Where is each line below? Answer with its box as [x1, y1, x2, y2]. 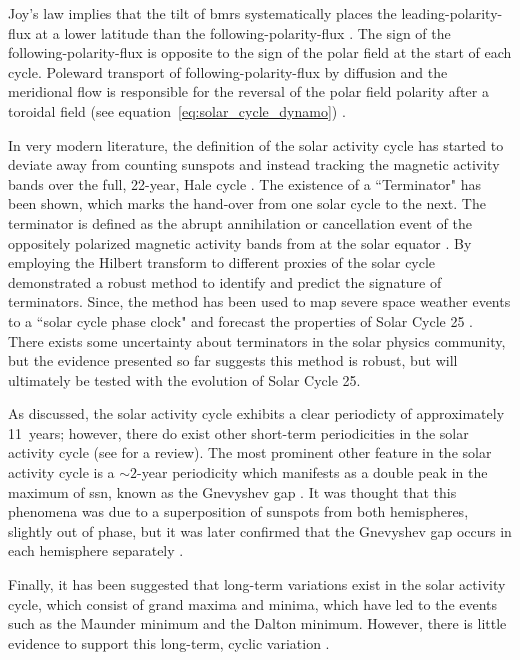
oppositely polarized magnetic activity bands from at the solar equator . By [8, 232, 472, 253]
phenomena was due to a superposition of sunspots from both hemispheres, [8, 501, 469, 522]
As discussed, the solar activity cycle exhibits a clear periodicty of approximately [8, 403, 505, 424]
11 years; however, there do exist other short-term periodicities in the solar [8, 422, 469, 443]
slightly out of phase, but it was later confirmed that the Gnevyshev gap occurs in [8, 520, 512, 541]
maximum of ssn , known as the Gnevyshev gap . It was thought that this [8, 481, 457, 502]
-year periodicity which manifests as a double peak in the [137, 462, 488, 483]
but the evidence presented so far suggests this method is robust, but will [8, 350, 458, 371]
